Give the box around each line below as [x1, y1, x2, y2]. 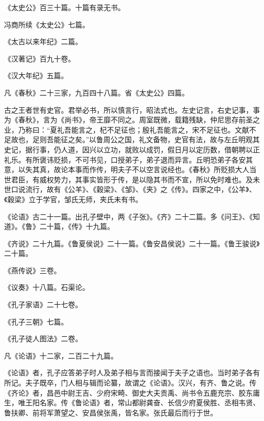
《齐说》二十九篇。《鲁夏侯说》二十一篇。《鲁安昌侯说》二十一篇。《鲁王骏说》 [4, 238, 260, 248]
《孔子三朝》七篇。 [4, 316, 68, 327]
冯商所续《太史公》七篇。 [4, 19, 89, 29]
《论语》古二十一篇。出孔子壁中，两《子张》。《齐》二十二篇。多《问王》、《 [4, 211, 253, 221]
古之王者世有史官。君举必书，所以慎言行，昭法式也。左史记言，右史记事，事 [4, 104, 260, 115]
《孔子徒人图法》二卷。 [4, 333, 82, 344]
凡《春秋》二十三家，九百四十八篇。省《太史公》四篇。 [4, 87, 189, 98]
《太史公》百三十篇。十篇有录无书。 [4, 2, 125, 12]
